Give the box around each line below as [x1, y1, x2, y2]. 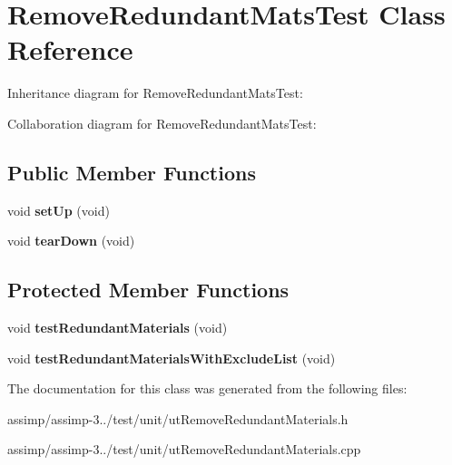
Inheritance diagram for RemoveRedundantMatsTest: [7, 83, 303, 102]
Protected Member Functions [7, 276, 290, 304]
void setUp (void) [7, 200, 110, 219]
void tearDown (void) [7, 231, 135, 250]
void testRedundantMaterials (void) [7, 318, 228, 337]
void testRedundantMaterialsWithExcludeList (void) [7, 348, 336, 367]
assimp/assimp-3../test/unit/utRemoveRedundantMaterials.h [7, 409, 349, 428]
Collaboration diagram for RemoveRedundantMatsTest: [7, 113, 317, 132]
